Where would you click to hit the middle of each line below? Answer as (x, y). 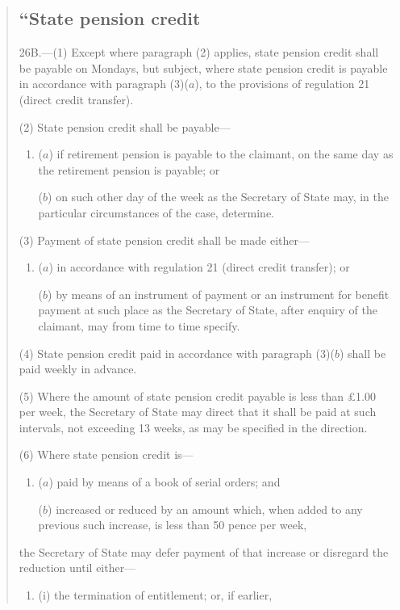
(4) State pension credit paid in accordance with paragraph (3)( (177, 353)
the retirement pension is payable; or (129, 169)
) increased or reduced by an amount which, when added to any (205, 509)
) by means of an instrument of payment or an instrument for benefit (219, 294)
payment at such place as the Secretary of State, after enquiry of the (208, 310)
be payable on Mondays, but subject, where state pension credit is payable (203, 67)
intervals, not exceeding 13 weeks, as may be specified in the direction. (193, 427)
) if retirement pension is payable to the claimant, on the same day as (221, 154)
